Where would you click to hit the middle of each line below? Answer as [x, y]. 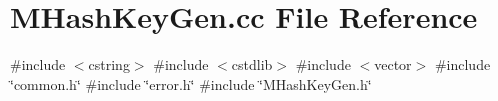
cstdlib [252, 64]
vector [393, 64]
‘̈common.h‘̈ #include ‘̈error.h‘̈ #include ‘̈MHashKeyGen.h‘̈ [191, 83]
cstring [109, 64]
